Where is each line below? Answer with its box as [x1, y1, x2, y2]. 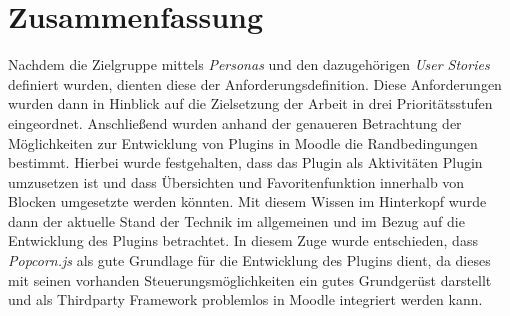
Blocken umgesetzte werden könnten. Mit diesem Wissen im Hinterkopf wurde [8, 191, 487, 212]
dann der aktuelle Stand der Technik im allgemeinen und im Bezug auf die [8, 210, 465, 231]
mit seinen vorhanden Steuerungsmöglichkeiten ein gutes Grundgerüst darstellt [8, 269, 492, 290]
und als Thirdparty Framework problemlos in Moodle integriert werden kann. [8, 289, 483, 310]
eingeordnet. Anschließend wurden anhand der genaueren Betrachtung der [8, 112, 462, 133]
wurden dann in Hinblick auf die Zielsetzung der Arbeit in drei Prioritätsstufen [8, 93, 493, 114]
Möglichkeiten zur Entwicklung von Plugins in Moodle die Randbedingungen [8, 132, 478, 153]
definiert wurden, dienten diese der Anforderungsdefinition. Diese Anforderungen [8, 73, 502, 94]
